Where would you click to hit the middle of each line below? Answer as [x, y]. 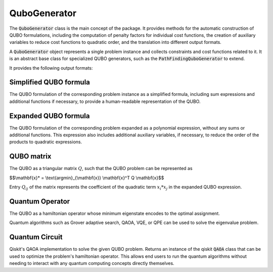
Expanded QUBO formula [50, 116]
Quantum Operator [40, 201]
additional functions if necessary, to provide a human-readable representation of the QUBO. [105, 101]
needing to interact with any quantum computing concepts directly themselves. [92, 263]
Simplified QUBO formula [50, 83]
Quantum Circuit [36, 237]
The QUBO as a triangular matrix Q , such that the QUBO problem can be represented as [101, 169]
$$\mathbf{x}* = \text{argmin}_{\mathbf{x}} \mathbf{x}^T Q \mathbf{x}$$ [87, 178]
